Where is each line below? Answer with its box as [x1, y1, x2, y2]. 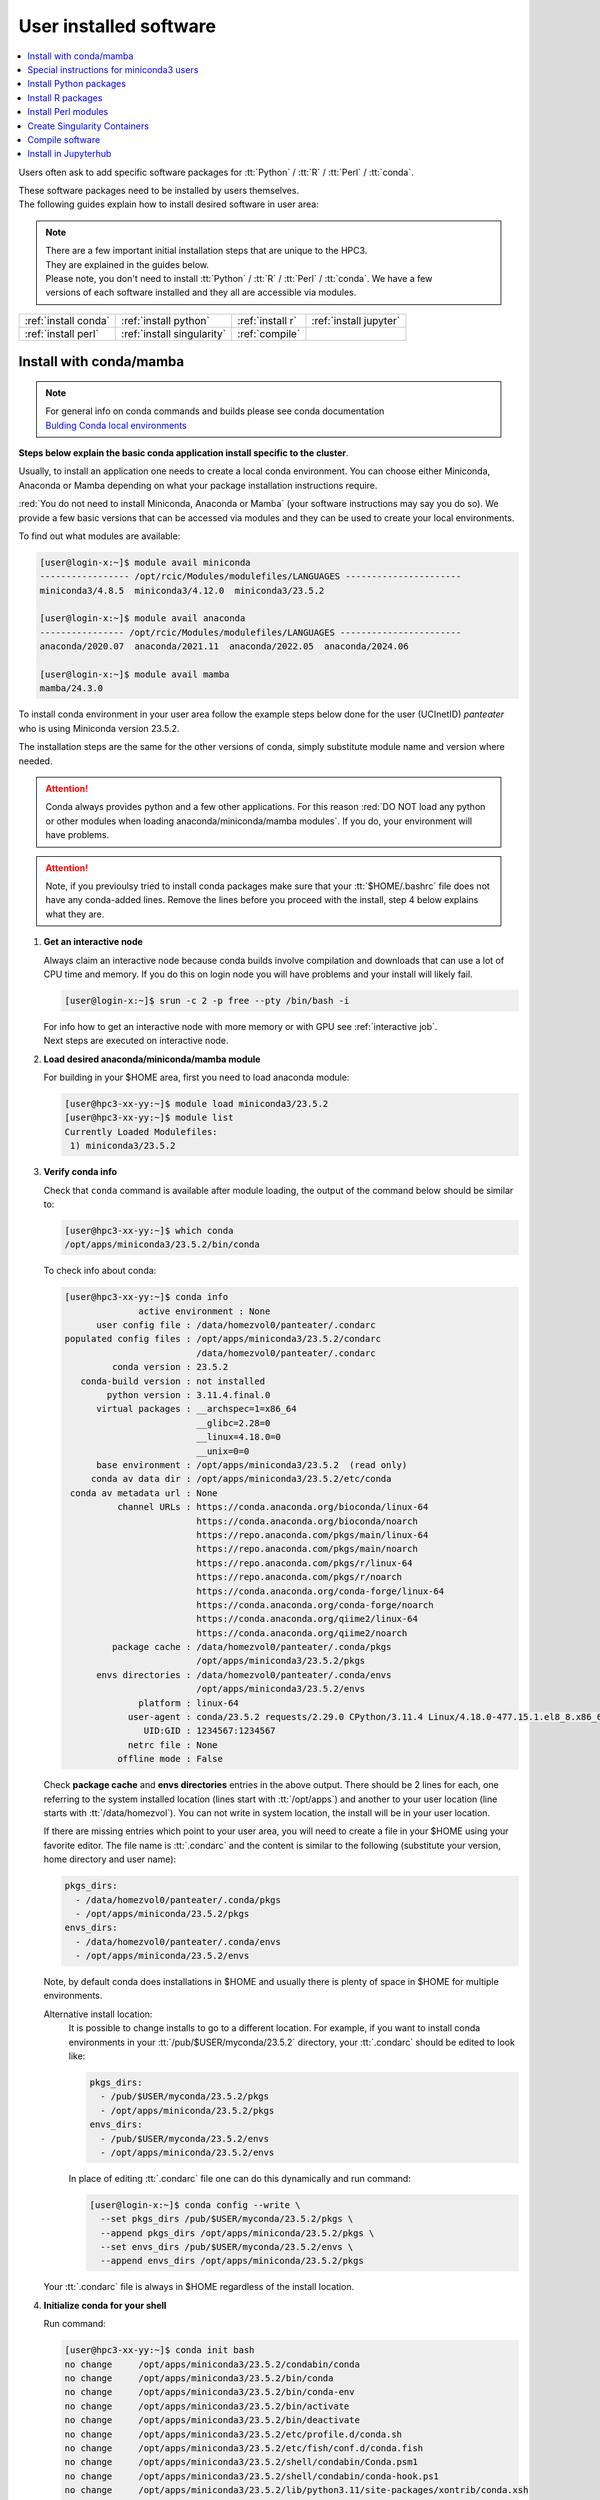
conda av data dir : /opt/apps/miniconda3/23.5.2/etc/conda [90, 1473, 392, 1485]
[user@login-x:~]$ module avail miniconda [39, 556, 251, 568]
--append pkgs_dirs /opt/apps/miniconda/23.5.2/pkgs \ [100, 2227, 375, 2239]
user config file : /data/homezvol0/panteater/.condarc [96, 1320, 376, 1331]
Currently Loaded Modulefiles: [64, 1126, 219, 1137]
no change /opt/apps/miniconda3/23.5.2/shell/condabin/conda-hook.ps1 [64, 2470, 440, 2482]
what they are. [45, 908, 105, 920]
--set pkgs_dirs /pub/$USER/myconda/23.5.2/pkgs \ [100, 2213, 354, 2225]
